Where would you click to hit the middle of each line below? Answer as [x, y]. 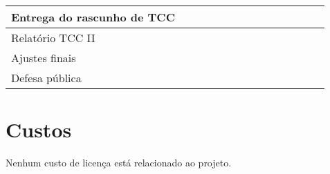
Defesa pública [46, 78]
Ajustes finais [44, 58]
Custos [39, 129]
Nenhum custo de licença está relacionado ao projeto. [119, 163]
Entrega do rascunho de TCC [93, 17]
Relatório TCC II [53, 38]
